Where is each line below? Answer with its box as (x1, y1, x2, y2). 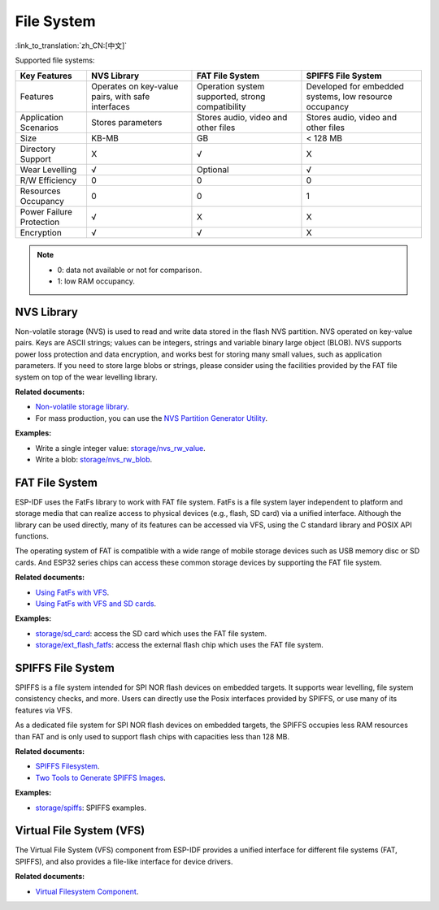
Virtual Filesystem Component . (35, 886, 139, 896)
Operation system (196, 81, 265, 93)
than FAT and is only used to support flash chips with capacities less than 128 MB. (15, 731, 290, 741)
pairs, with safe (90, 91, 150, 102)
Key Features (20, 70, 72, 81)
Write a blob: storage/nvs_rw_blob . (35, 454, 153, 464)
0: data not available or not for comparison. (57, 265, 202, 275)
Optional (196, 164, 229, 175)
